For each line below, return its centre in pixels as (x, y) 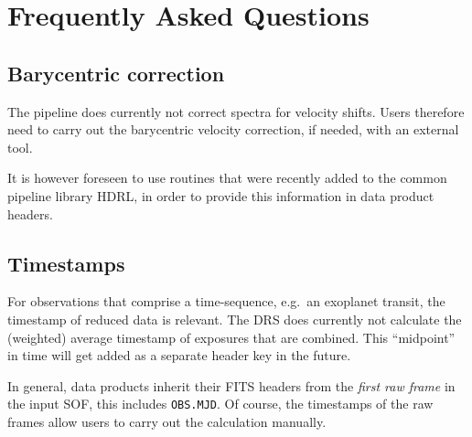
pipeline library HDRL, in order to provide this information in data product (221, 195)
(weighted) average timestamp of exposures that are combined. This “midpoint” (231, 337)
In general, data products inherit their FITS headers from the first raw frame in (231, 385)
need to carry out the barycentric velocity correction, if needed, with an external (233, 129)
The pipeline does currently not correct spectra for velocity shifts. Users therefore (236, 111)
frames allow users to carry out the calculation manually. (167, 421)
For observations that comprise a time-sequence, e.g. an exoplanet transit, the (226, 301)
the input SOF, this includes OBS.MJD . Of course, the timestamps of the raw (220, 404)
